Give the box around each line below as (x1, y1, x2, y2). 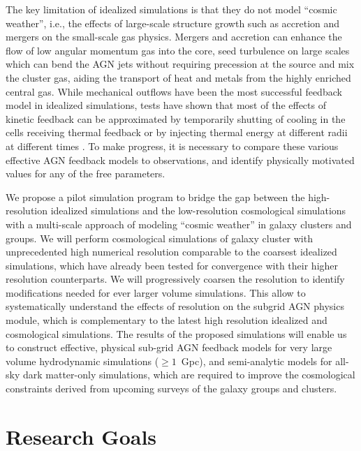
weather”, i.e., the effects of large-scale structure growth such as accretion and (6, 15, 340, 30)
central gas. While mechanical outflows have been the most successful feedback (6, 84, 342, 98)
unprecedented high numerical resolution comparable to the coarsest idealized (6, 244, 337, 259)
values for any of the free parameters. (6, 166, 165, 181)
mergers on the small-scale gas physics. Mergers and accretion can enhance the (6, 29, 342, 44)
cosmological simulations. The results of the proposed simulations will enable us (6, 326, 347, 341)
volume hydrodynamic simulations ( (6, 353, 159, 368)
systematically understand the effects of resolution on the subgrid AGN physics (6, 299, 344, 313)
